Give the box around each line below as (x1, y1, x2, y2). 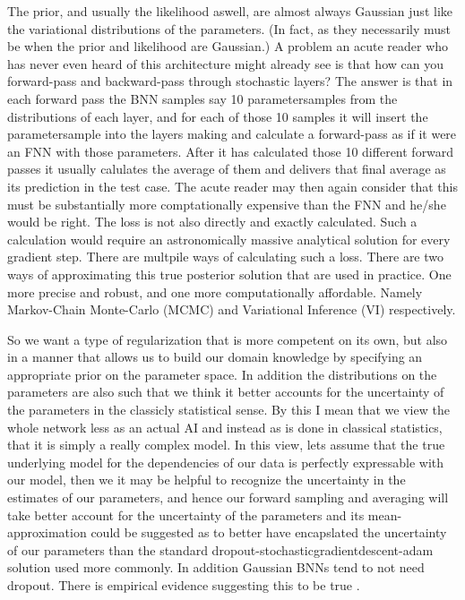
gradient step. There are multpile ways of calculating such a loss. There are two (7, 247, 444, 266)
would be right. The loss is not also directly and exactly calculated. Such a (7, 212, 418, 231)
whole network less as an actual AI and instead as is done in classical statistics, (7, 417, 443, 436)
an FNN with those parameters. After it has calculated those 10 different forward (7, 141, 454, 160)
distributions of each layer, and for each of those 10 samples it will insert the (7, 107, 428, 125)
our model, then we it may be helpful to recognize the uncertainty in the (7, 470, 406, 489)
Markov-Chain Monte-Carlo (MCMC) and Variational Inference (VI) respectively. (7, 300, 456, 319)
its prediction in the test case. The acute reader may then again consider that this (7, 176, 458, 195)
